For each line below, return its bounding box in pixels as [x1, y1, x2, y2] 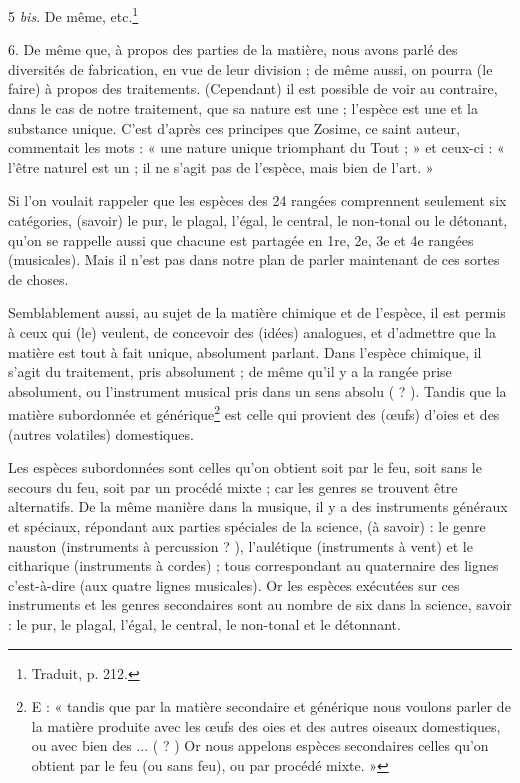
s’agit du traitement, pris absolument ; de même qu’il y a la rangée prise [8, 361, 452, 382]
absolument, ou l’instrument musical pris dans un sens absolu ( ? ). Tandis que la [8, 380, 507, 401]
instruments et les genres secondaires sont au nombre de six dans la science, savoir [8, 594, 512, 615]
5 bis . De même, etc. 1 [8, 3, 139, 26]
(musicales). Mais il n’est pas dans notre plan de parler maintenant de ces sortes [8, 249, 500, 270]
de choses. [8, 268, 69, 289]
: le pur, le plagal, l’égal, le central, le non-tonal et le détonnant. [8, 613, 401, 634]
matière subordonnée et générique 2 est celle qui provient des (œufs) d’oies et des [8, 401, 500, 424]
